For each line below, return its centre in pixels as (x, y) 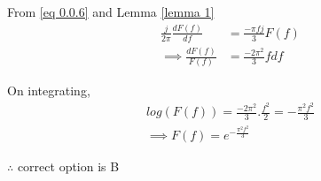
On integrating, (49, 90)
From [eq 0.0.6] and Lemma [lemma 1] (111, 11)
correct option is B (68, 166)
